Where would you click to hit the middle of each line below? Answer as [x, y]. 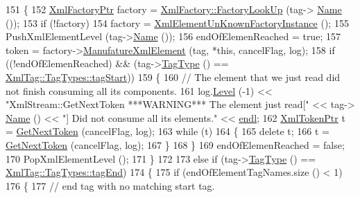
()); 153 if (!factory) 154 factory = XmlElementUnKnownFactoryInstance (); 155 [177, 22]
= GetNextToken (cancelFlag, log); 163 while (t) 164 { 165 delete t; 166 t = [168, 131]
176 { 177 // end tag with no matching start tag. [110, 185]
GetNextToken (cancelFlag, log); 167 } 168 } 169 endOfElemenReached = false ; [175, 144]
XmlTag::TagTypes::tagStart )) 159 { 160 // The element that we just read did [173, 76]
